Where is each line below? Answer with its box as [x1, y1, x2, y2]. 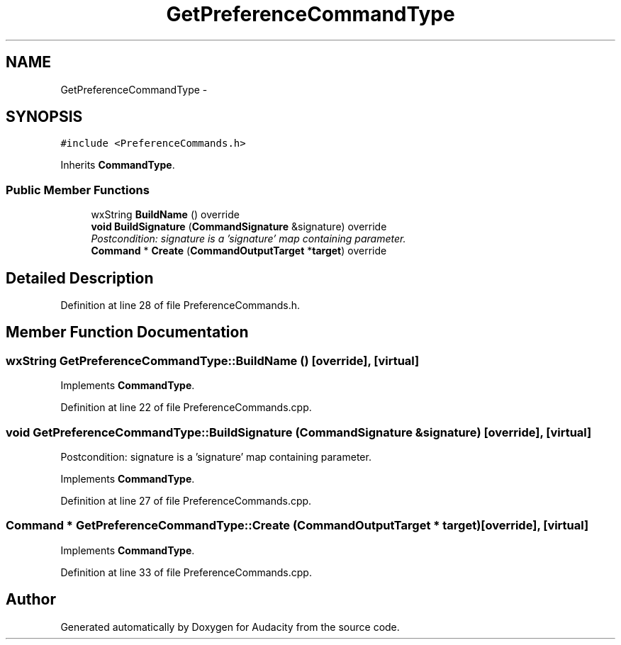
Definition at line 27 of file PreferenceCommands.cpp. [60, 495, 312, 507]
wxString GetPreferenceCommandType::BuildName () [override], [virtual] [6, 353, 420, 368]
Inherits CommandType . [60, 159, 175, 172]
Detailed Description [6, 269, 154, 287]
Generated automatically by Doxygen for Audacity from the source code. [60, 620, 400, 633]
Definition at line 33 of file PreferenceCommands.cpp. [60, 566, 312, 578]
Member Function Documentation [6, 323, 249, 342]
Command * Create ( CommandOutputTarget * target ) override [91, 245, 387, 257]
